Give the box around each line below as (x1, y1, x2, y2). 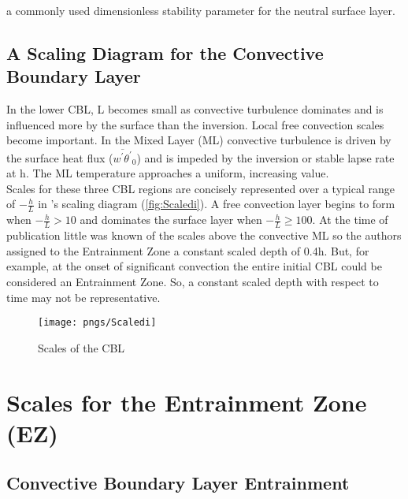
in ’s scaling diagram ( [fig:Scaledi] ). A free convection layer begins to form (38, 196, 395, 212)
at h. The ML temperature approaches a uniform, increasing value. (6, 165, 329, 181)
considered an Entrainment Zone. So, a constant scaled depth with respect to (6, 273, 379, 289)
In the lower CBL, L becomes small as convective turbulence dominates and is (6, 101, 384, 117)
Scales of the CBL (38, 339, 125, 356)
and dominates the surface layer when (80, 211, 262, 228)
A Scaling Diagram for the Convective (6, 40, 324, 65)
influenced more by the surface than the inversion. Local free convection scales (6, 116, 384, 132)
